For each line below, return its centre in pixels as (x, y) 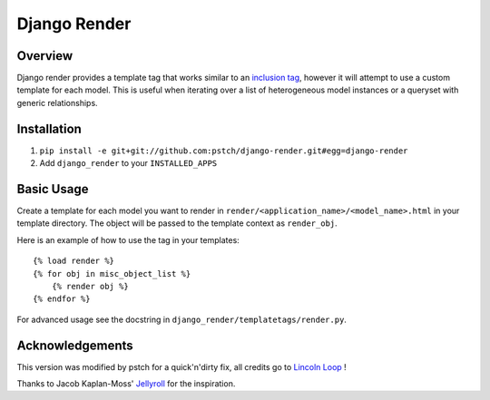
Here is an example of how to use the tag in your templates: (128, 239)
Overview (45, 56)
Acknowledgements (75, 345)
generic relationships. (58, 102)
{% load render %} (74, 261)
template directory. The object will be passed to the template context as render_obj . (177, 223)
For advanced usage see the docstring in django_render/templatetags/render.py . (181, 319)
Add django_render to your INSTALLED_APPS (128, 163)
